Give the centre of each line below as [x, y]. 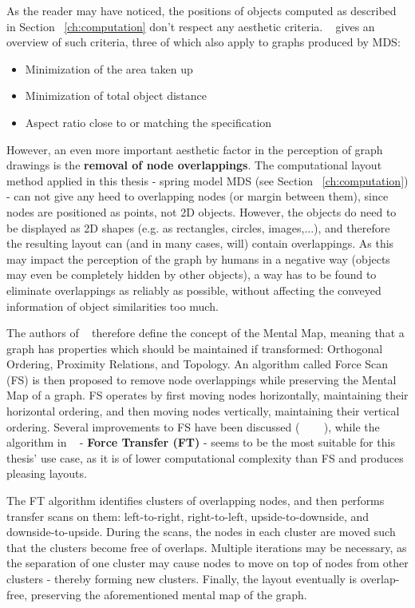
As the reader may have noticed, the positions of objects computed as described [202, 10]
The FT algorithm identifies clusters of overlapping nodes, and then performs [196, 501]
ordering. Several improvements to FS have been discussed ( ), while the [193, 426]
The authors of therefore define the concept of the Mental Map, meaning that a [206, 333]
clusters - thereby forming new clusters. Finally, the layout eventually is [182, 578]
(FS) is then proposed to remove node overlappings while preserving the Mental [202, 379]
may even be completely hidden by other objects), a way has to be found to [192, 274]
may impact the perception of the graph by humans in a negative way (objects [198, 258]
